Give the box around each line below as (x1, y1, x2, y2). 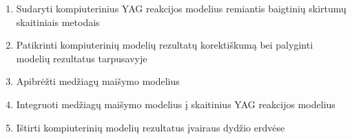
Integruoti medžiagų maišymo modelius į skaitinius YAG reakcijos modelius (16, 97, 335, 111)
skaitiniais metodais (16, 14, 100, 29)
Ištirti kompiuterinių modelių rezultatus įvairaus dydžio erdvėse (16, 120, 285, 134)
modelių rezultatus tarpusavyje (16, 51, 147, 65)
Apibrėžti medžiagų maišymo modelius (16, 74, 180, 88)
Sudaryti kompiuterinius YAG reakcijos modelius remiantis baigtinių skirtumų (16, 1, 346, 15)
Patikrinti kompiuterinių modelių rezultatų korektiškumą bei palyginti (16, 38, 313, 52)
